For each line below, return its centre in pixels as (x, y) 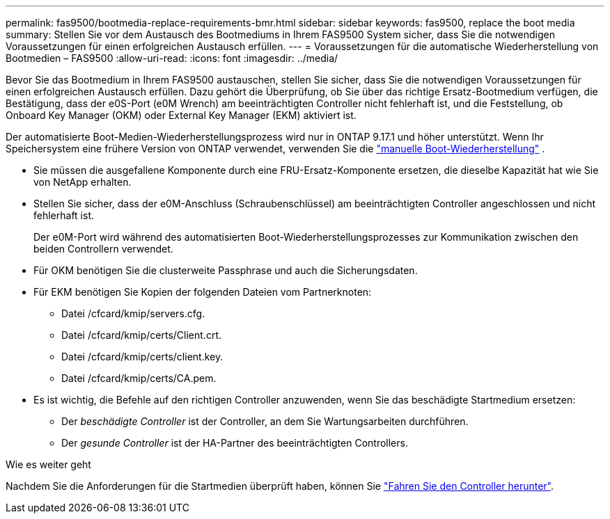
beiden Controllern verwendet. (103, 249)
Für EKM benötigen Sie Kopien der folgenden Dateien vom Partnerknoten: (203, 292)
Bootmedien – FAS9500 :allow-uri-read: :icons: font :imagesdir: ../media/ (172, 58)
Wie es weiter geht (48, 464)
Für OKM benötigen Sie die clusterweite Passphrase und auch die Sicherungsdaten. (226, 270)
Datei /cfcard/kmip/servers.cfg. (133, 313)
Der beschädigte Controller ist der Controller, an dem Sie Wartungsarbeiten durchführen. (265, 421)
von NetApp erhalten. (83, 182)
